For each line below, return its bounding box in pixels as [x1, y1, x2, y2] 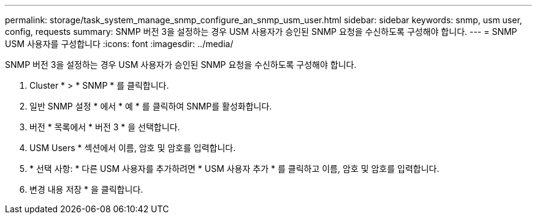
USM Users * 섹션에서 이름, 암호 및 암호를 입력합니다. [29, 143, 236, 153]
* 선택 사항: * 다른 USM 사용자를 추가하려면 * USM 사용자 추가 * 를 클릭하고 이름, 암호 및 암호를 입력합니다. [29, 163, 440, 174]
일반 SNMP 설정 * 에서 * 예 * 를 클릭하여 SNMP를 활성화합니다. [29, 101, 272, 111]
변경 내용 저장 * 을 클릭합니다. [29, 184, 143, 195]
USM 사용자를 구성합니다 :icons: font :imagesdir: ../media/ [5, 39, 234, 49]
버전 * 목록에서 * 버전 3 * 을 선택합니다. [29, 122, 180, 132]
